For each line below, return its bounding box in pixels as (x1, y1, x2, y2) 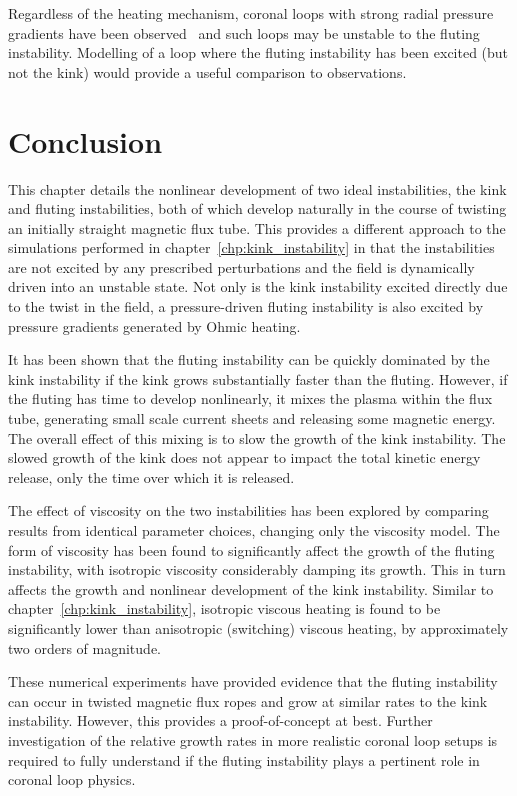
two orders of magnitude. (8, 637, 161, 658)
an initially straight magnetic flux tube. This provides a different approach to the (8, 217, 506, 238)
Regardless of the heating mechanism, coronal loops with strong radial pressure (8, 3, 494, 23)
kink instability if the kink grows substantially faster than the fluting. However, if (8, 368, 508, 389)
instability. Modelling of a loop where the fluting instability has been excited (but (8, 42, 509, 63)
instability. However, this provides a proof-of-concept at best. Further (8, 710, 433, 731)
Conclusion (8, 120, 163, 161)
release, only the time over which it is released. (8, 466, 295, 487)
